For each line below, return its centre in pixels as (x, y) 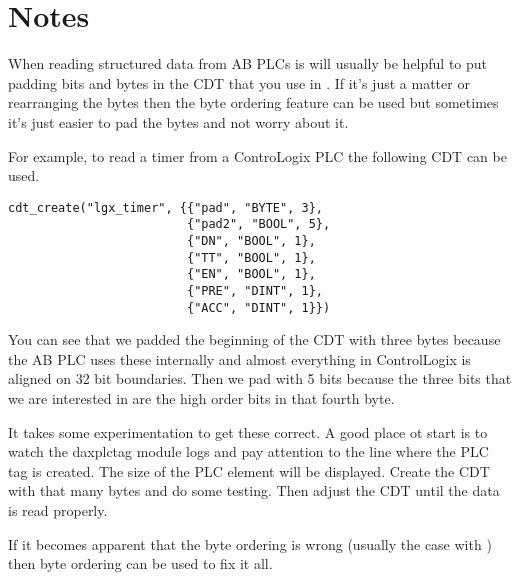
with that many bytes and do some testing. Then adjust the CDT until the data (254, 490)
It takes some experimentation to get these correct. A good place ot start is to (248, 431)
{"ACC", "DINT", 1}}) (258, 307)
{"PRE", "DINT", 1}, (255, 290)
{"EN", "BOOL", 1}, (251, 274)
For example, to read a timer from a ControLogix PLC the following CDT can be (257, 155)
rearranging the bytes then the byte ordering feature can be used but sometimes (253, 102)
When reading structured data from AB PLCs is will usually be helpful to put (248, 63)
